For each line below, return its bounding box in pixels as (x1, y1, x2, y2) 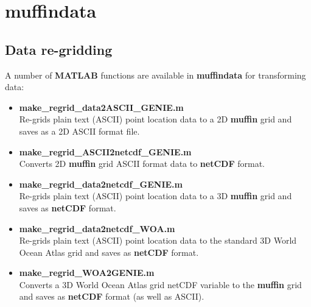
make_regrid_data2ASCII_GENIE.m (19, 101, 184, 113)
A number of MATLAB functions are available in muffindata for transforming (5, 68, 306, 81)
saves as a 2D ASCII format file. (19, 124, 140, 137)
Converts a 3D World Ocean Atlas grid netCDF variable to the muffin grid (19, 278, 302, 291)
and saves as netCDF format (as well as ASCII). (19, 290, 204, 303)
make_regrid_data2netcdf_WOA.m (19, 222, 175, 235)
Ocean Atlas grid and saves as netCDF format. (19, 245, 199, 258)
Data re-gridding (5, 40, 113, 58)
